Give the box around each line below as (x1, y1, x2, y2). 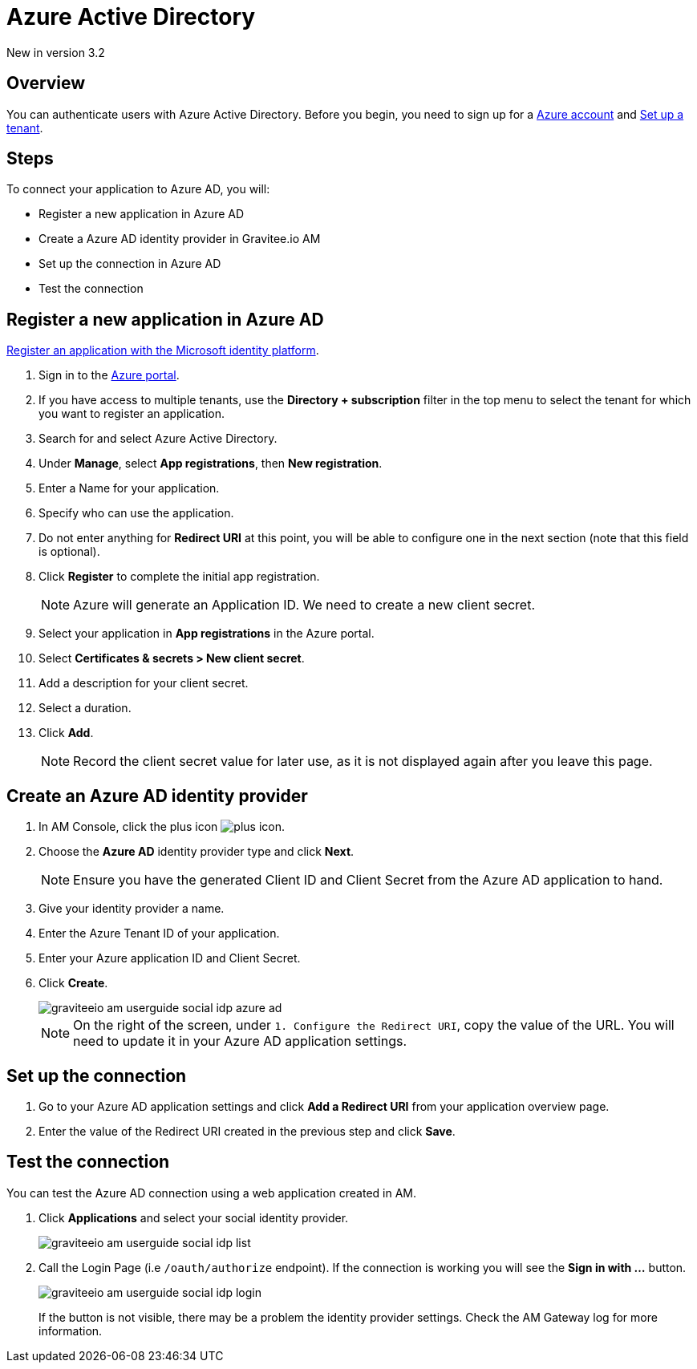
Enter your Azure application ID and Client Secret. (38, 951, 301, 966)
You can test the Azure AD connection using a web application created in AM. (6, 1185, 417, 1200)
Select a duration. (38, 701, 132, 715)
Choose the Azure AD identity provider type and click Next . (38, 844, 355, 859)
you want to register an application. (38, 407, 225, 421)
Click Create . (38, 976, 108, 990)
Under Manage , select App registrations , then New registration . (38, 456, 383, 471)
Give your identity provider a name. (38, 901, 225, 916)
